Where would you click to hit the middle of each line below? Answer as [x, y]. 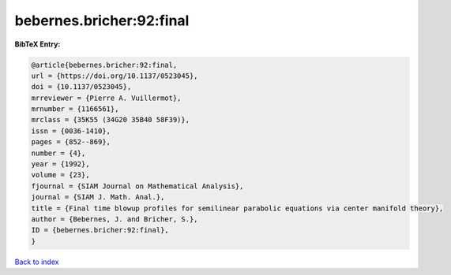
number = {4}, [58, 153]
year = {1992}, [60, 164]
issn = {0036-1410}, [71, 131]
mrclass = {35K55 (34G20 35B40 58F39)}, [110, 120]
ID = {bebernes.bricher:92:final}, [100, 230]
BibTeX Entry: [38, 44]
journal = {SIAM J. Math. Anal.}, [98, 197]
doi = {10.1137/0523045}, [81, 87]
